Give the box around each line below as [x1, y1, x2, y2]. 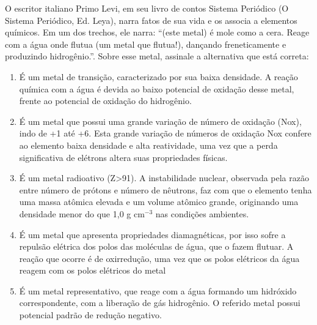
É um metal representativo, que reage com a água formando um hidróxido [19, 284, 297, 297]
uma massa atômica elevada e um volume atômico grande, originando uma [19, 195, 299, 208]
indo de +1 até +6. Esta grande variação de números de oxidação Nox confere [19, 127, 312, 140]
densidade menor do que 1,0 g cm [19, 207, 145, 220]
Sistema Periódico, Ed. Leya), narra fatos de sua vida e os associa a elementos [5, 13, 297, 26]
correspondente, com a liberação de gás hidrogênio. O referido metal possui [19, 296, 301, 309]
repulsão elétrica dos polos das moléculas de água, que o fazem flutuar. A [19, 240, 294, 253]
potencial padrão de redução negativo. [19, 308, 162, 321]
